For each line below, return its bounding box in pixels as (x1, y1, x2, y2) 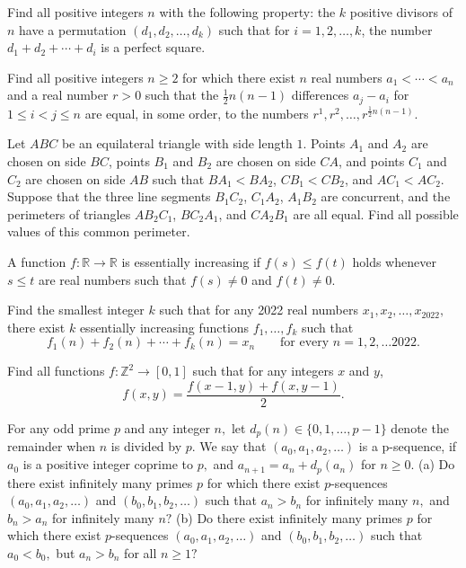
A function (7, 252, 66, 271)
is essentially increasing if (121, 252, 261, 271)
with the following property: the (159, 3, 336, 21)
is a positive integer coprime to (22, 455, 193, 474)
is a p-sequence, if (358, 437, 457, 456)
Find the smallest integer (7, 300, 145, 319)
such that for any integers (192, 361, 334, 380)
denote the (391, 419, 449, 438)
